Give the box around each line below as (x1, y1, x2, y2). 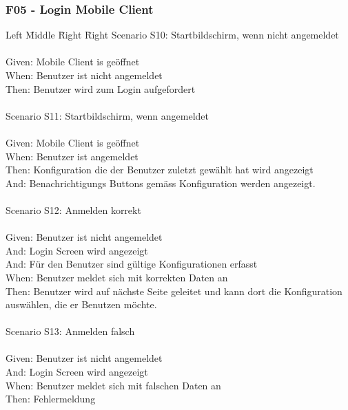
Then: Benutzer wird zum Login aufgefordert (6, 81, 196, 96)
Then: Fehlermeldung (6, 391, 96, 406)
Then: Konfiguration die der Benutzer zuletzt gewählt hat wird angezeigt (6, 162, 314, 177)
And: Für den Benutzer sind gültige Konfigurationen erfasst (6, 257, 258, 271)
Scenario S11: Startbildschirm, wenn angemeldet (6, 108, 209, 122)
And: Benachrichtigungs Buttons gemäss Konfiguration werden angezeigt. (6, 175, 316, 190)
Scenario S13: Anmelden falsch (6, 324, 135, 338)
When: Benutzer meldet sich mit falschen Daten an (6, 378, 221, 392)
